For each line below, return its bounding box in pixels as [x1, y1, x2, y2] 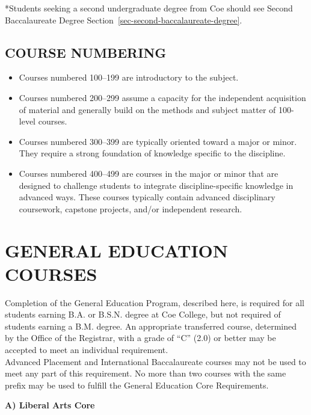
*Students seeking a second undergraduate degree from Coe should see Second [5, 2, 293, 14]
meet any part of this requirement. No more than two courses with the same [5, 367, 286, 380]
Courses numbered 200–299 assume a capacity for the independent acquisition [19, 91, 306, 103]
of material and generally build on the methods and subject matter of [19, 103, 276, 115]
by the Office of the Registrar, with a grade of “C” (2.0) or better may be [5, 331, 276, 344]
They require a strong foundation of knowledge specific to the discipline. [19, 147, 286, 159]
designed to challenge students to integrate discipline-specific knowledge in [19, 179, 294, 191]
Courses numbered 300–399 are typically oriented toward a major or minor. [19, 135, 297, 147]
